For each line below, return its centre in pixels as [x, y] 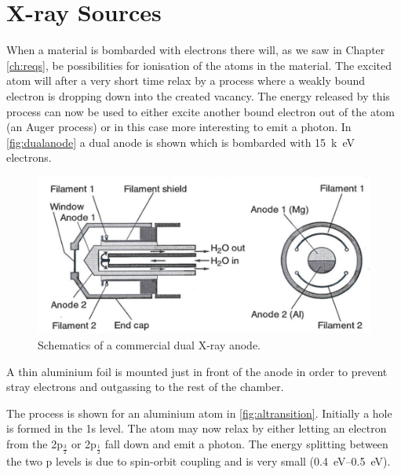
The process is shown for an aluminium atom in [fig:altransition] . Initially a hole [199, 413]
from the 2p [35, 443]
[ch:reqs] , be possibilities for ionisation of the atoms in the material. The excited [199, 65]
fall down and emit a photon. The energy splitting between [246, 443]
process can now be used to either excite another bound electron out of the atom [201, 111]
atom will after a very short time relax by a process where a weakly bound [186, 80]
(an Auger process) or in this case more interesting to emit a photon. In [179, 127]
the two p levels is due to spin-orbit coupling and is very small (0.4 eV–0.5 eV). [199, 461]
